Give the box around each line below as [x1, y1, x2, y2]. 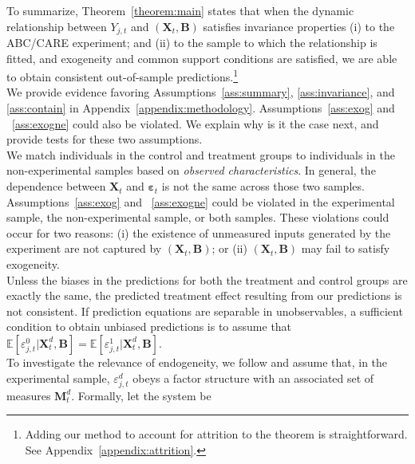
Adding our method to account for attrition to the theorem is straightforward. [25, 426, 408, 442]
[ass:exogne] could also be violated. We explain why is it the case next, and [12, 115, 379, 132]
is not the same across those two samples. [161, 178, 365, 195]
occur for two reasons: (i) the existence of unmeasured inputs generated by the [6, 224, 391, 241]
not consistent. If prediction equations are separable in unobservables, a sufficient [6, 302, 403, 319]
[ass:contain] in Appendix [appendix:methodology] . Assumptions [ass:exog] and [6, 100, 395, 116]
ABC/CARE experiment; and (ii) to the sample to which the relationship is [6, 34, 377, 51]
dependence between [6, 178, 106, 195]
